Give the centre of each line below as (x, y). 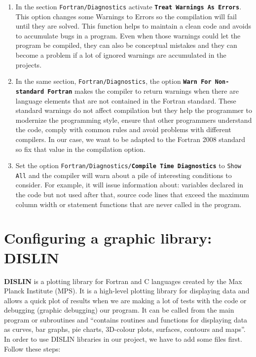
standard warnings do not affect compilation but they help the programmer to (134, 110)
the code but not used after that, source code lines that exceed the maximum (132, 194)
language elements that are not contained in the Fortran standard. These (126, 100)
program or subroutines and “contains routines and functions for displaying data (126, 319)
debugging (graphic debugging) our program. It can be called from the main (119, 310)
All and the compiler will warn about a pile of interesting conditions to (124, 175)
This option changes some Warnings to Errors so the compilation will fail (126, 16)
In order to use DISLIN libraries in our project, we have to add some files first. (123, 339)
